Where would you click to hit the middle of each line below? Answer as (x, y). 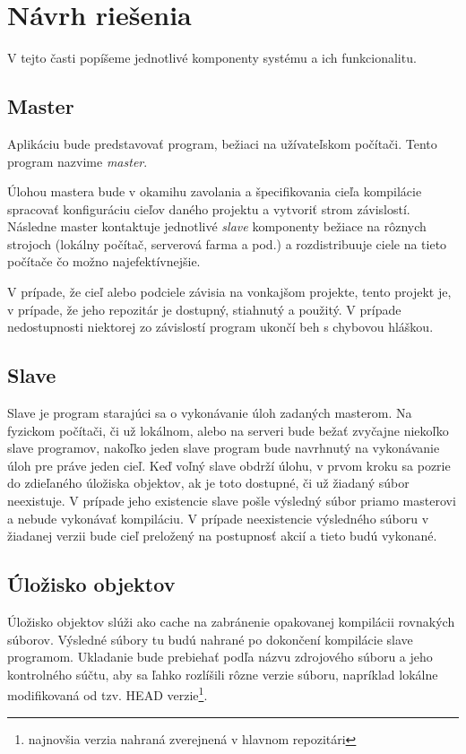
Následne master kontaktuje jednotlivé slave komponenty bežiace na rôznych (217, 226)
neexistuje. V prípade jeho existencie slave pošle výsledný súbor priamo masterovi (232, 501)
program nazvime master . (78, 161)
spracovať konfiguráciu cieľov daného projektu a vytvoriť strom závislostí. (209, 208)
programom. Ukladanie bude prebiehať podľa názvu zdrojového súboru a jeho (220, 657)
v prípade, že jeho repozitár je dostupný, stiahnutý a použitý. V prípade (204, 309)
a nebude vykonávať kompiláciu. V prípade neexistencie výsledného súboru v (218, 518)
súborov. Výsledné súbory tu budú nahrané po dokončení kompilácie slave (210, 639)
